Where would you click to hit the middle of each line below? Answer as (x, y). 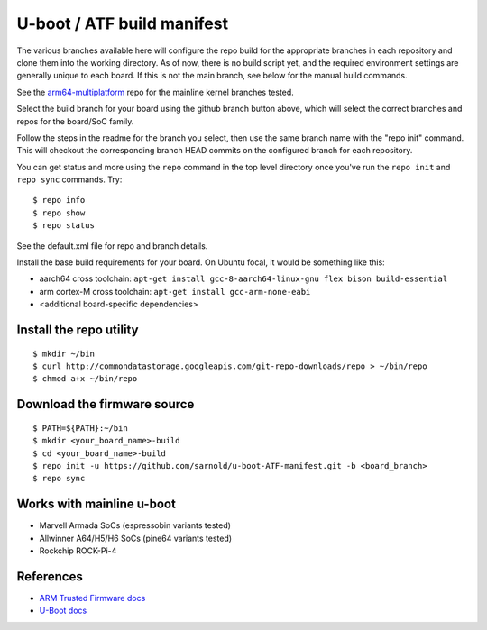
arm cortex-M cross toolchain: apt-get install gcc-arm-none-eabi (175, 291)
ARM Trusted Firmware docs (92, 598)
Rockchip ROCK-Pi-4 (78, 551)
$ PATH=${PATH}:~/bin (80, 428)
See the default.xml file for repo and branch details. (112, 246)
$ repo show (59, 213)
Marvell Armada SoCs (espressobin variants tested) (135, 525)
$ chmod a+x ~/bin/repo (85, 379)
